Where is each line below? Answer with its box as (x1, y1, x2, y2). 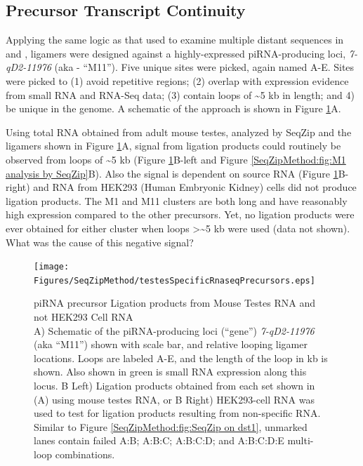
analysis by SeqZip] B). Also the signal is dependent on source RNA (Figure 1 (6, 166, 338, 180)
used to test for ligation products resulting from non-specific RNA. (34, 406, 321, 420)
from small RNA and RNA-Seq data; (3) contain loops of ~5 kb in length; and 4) (6, 87, 355, 102)
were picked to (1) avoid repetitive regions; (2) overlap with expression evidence (6, 73, 349, 88)
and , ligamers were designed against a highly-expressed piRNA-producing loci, (6, 46, 346, 60)
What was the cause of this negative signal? (6, 234, 194, 249)
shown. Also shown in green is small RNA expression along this (34, 364, 307, 379)
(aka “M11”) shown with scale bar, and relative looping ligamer (34, 337, 308, 352)
